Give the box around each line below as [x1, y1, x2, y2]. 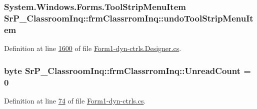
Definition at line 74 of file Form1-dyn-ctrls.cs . [4, 95, 146, 105]
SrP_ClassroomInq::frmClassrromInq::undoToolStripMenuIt [4, 11, 253, 24]
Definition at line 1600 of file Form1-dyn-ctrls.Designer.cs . [4, 43, 181, 53]
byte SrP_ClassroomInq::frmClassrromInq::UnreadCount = [4, 64, 251, 76]
